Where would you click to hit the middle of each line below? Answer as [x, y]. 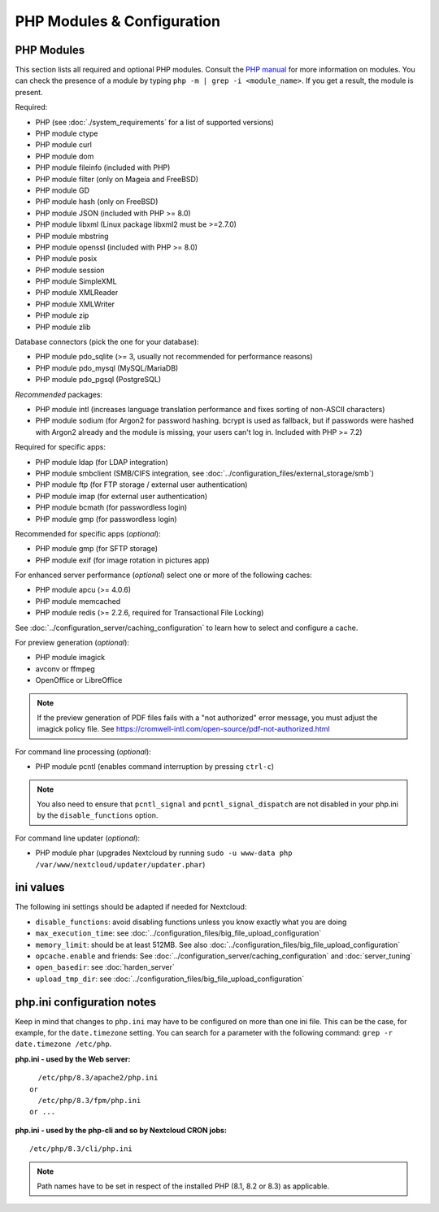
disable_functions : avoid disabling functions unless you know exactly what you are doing [191, 922]
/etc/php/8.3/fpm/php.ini [89, 1100]
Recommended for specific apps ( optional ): [88, 533]
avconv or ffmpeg [65, 669]
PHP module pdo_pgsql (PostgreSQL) [98, 380]
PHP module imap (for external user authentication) [122, 496]
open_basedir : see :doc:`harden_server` [105, 967]
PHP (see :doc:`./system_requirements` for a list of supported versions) [154, 122]
